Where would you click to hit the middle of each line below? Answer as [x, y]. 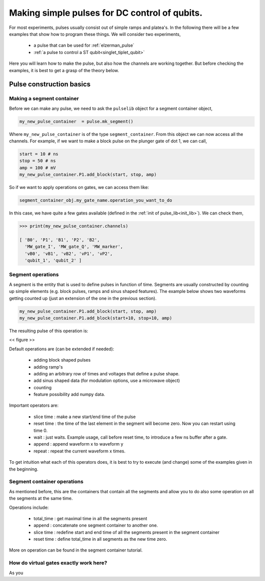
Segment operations [34, 275]
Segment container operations [46, 482]
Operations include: [29, 507]
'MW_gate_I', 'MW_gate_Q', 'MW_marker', [74, 247]
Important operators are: [34, 405]
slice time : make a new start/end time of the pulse [85, 417]
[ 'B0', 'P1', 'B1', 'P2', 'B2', [60, 240]
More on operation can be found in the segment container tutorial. [76, 550]
